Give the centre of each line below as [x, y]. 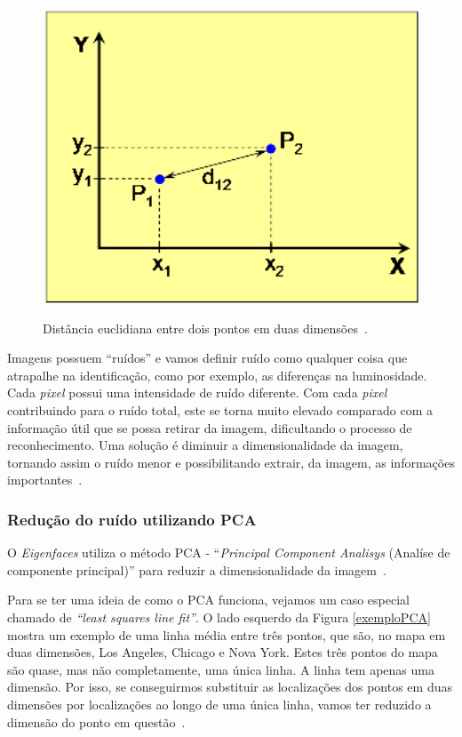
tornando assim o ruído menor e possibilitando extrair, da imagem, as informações [231, 462]
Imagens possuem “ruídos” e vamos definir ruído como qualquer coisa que [207, 358]
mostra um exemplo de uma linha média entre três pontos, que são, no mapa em [227, 634]
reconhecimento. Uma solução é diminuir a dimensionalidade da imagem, [205, 445]
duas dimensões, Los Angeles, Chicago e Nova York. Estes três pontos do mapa [223, 652]
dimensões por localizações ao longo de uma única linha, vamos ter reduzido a [219, 704]
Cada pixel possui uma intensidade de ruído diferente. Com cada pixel [197, 393]
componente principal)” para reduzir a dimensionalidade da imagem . [197, 569]
